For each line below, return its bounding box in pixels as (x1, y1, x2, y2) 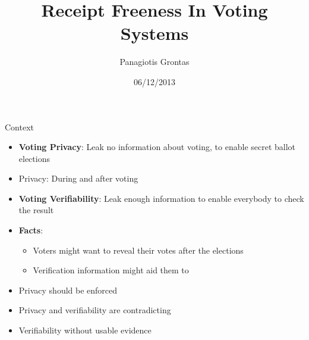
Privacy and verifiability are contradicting (18, 304, 171, 316)
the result (18, 204, 54, 216)
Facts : (18, 224, 43, 236)
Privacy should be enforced (18, 283, 118, 296)
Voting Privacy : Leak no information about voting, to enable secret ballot (18, 141, 296, 153)
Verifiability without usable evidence (18, 324, 152, 336)
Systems (120, 21, 189, 45)
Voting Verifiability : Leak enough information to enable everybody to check (18, 192, 304, 204)
